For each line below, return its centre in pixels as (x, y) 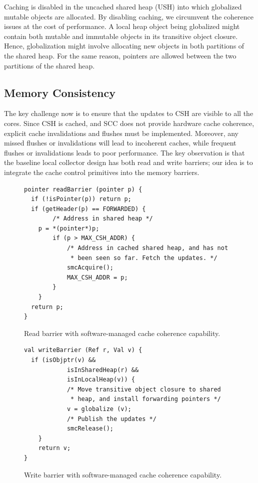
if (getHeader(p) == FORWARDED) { (88, 209)
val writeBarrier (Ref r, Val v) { (83, 350)
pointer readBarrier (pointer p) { (83, 189)
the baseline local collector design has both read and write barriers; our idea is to (128, 162)
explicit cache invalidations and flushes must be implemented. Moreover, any (121, 133)
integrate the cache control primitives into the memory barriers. (102, 172)
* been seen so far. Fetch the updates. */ (144, 258)
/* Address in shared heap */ (103, 219)
